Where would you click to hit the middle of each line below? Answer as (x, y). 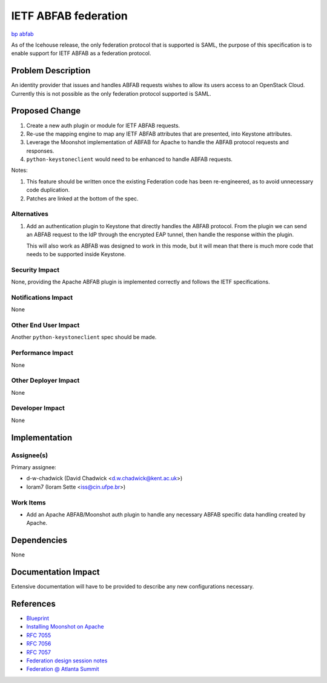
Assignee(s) (30, 455)
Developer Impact (38, 408)
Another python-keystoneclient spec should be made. (84, 337)
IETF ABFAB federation (70, 16)
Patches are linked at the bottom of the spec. (82, 198)
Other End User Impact (45, 325)
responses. (40, 151)
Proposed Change (46, 111)
